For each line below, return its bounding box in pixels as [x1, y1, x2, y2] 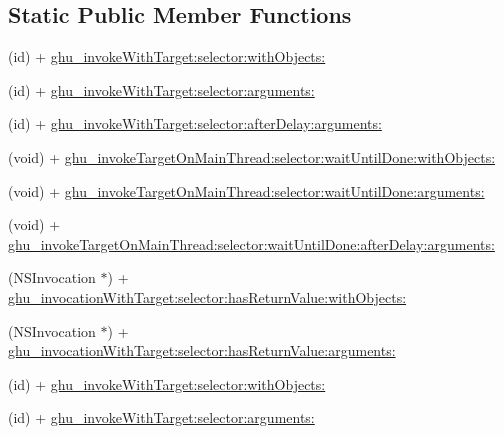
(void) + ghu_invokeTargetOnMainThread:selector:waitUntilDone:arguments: [8, 180, 485, 201]
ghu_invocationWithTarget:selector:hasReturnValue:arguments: [8, 340, 396, 361]
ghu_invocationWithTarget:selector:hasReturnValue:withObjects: [8, 286, 407, 307]
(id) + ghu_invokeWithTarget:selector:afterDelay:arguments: [8, 113, 382, 134]
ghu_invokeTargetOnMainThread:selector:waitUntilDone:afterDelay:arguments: [8, 233, 495, 254]
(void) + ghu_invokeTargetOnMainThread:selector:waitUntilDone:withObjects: [8, 146, 496, 167]
